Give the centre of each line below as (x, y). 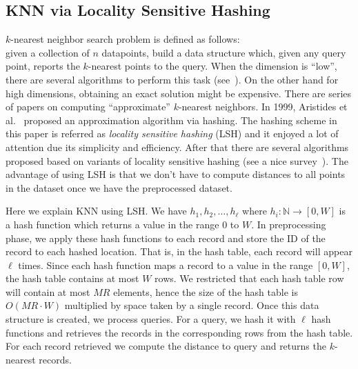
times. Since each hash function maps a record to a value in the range (166, 265)
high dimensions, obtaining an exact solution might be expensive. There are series (179, 93)
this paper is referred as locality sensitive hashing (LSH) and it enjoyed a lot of (172, 133)
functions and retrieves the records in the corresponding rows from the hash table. (179, 332)
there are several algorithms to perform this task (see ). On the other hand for (172, 79)
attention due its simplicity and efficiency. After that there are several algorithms (177, 147)
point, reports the (43, 66)
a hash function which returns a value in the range (112, 224)
